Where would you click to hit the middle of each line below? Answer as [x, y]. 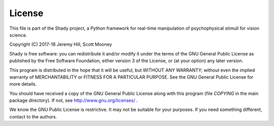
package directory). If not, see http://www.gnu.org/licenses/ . [74, 100]
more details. [23, 84]
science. [18, 35]
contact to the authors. [33, 116]
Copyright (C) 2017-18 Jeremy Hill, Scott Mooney [61, 44]
